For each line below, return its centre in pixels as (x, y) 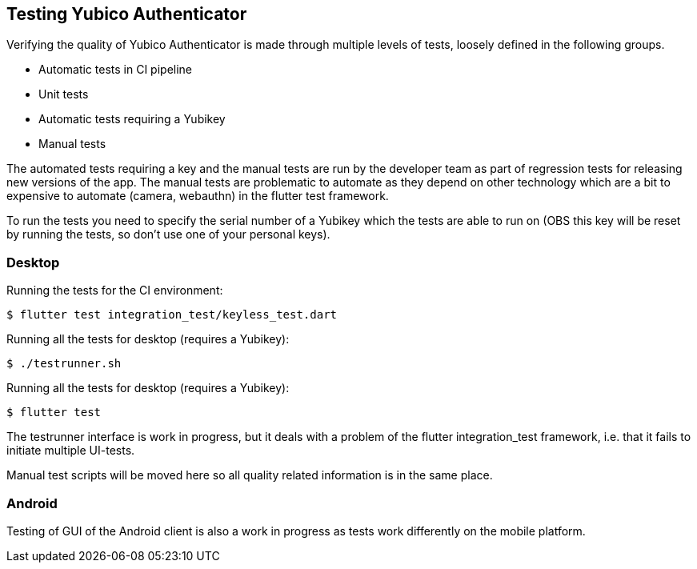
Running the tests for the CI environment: (115, 291)
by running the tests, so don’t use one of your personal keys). (168, 234)
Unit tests (64, 94)
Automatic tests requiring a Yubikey (132, 119)
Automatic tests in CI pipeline (116, 70)
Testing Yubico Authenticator (127, 14)
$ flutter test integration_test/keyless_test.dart (172, 315)
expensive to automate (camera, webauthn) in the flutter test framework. (198, 196)
